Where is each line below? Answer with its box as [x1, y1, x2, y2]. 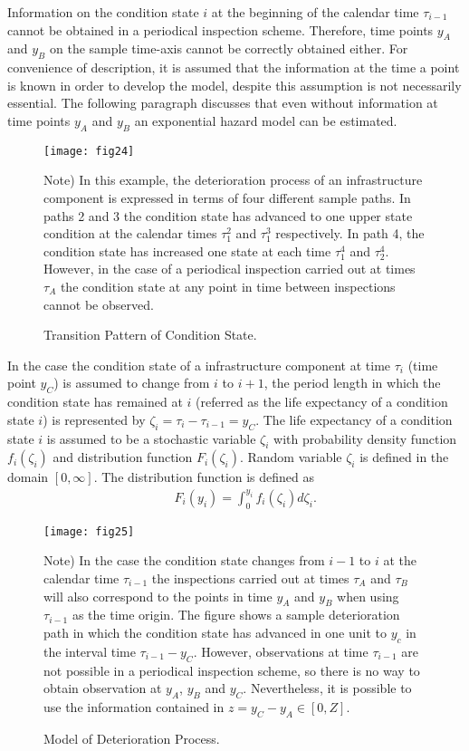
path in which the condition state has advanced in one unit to [43, 623, 387, 641]
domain [7, 467, 49, 486]
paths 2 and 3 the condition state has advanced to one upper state [43, 206, 413, 225]
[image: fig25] [43, 525, 135, 538]
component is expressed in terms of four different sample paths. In [43, 188, 411, 207]
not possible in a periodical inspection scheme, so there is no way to [43, 660, 420, 679]
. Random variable [239, 448, 342, 467]
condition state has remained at [7, 392, 183, 411]
